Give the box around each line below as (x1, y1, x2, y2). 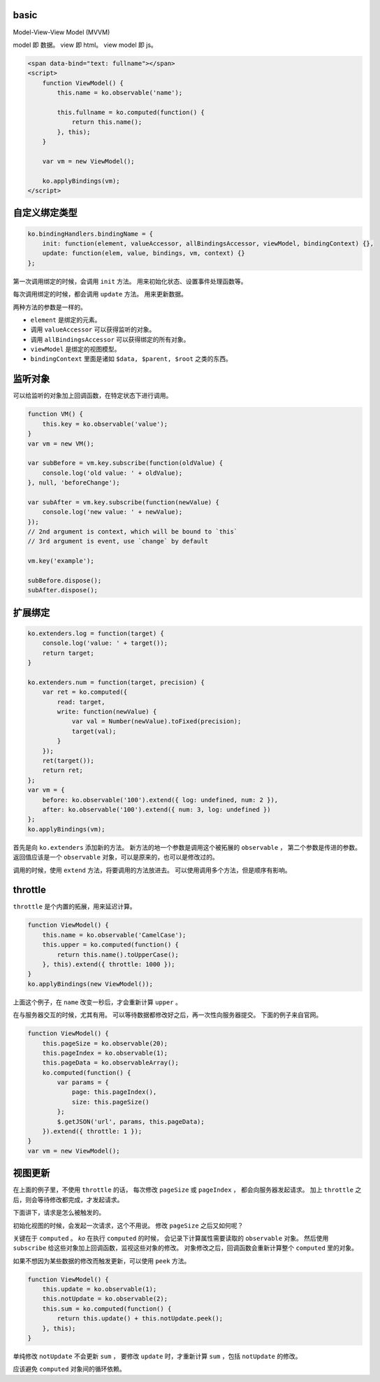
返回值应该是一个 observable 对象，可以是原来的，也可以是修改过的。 (13, 853, 219, 862)
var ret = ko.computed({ (42, 688, 128, 696)
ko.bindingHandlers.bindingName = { (27, 229, 154, 238)
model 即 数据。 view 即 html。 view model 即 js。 (13, 41, 157, 49)
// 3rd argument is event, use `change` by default (27, 537, 209, 546)
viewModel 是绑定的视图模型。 (30, 345, 121, 353)
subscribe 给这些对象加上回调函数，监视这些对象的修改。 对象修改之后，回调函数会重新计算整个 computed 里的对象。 (13, 1244, 358, 1252)
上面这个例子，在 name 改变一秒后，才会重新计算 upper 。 (13, 997, 182, 1006)
